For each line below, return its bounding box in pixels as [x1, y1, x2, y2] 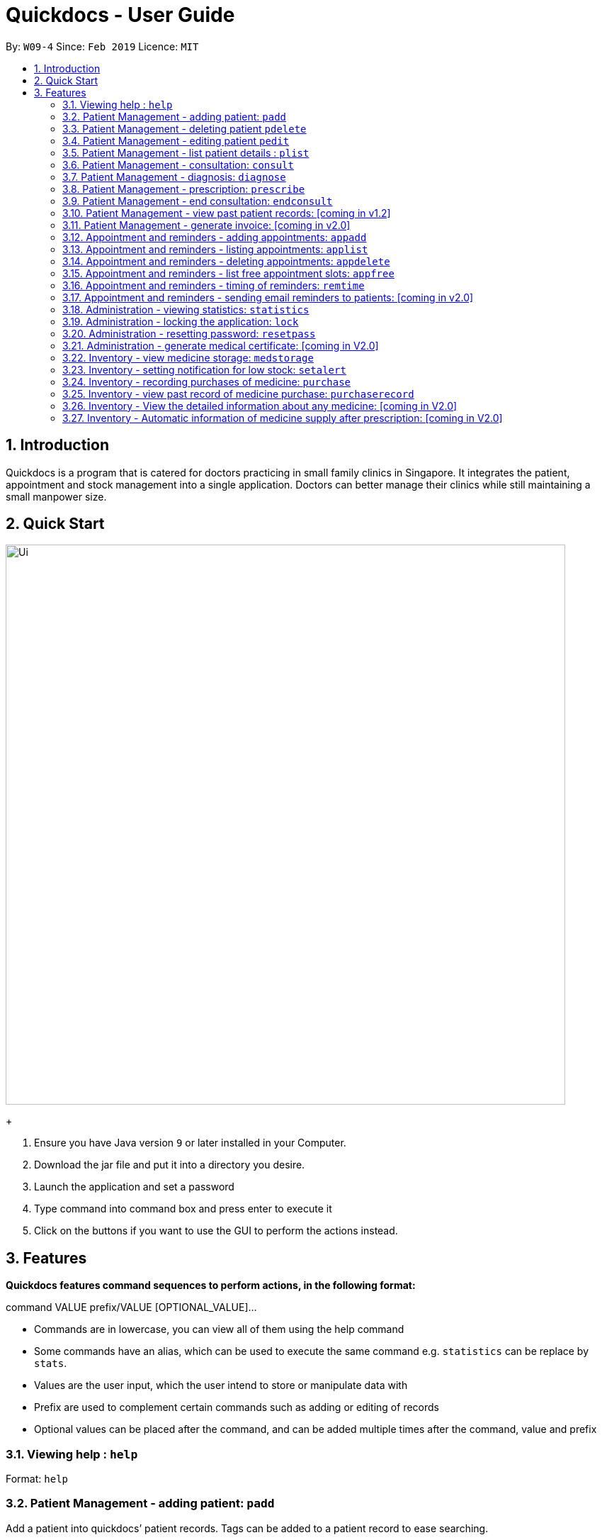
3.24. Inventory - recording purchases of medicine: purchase [62, 375, 351, 388]
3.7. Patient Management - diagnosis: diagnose [62, 170, 286, 183]
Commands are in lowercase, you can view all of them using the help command [34, 1323, 404, 1336]
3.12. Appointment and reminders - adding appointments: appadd [62, 230, 367, 243]
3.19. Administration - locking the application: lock [62, 315, 299, 328]
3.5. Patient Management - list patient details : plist [62, 146, 309, 159]
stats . [34, 1357, 67, 1370]
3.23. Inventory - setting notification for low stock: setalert [62, 363, 346, 376]
